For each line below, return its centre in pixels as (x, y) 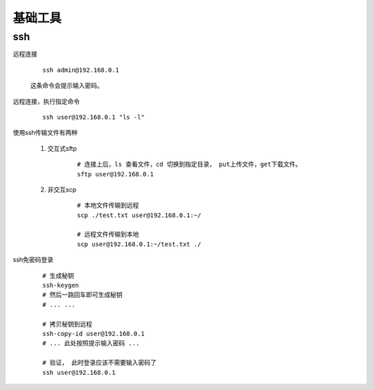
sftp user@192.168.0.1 (116, 174)
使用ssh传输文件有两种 (45, 133)
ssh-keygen (61, 286)
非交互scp (62, 189)
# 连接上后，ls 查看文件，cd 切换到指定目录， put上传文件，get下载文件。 (189, 165)
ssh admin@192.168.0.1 (81, 70)
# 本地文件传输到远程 (108, 205)
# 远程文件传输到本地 (108, 234)
